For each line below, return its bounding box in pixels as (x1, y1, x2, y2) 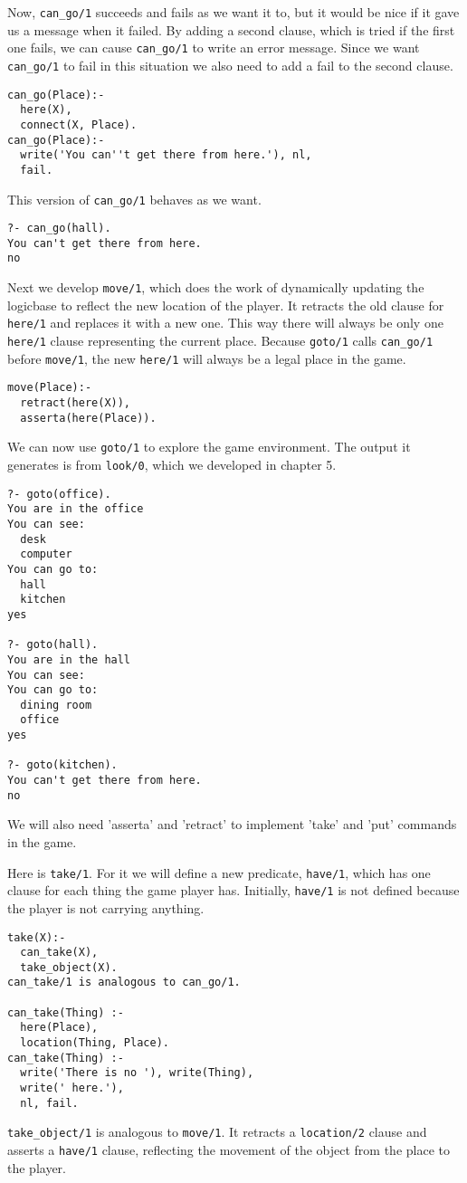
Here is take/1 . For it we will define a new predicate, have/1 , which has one (7, 863, 431, 882)
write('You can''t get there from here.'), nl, (20, 148, 312, 162)
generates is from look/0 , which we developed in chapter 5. (7, 454, 337, 473)
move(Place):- (7, 381, 92, 395)
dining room (20, 698, 92, 711)
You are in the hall (7, 653, 131, 666)
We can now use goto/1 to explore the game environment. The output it (7, 437, 411, 456)
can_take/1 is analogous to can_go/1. (7, 976, 241, 989)
